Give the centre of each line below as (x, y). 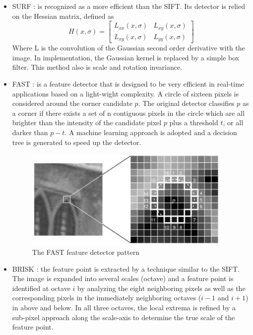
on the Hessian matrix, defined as (63, 16)
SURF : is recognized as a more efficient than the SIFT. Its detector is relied (129, 6)
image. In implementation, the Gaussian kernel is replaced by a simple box (126, 57)
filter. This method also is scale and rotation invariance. (97, 67)
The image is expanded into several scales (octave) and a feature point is (123, 278)
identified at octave (41, 288)
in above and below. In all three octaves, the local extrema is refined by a (124, 307)
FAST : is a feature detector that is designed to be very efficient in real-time (128, 83)
